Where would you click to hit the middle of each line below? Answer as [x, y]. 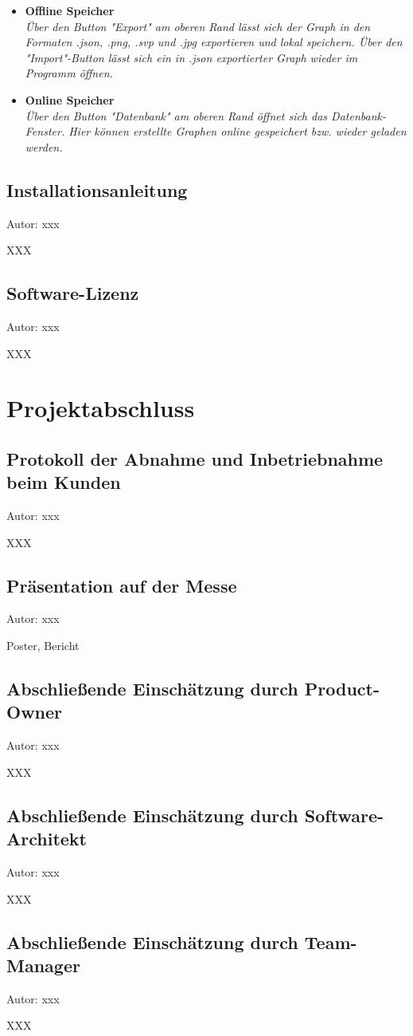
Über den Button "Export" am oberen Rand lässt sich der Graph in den [198, 26]
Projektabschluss [101, 408]
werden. [44, 146]
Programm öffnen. [69, 73]
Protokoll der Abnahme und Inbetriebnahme [195, 458]
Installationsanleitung [97, 189]
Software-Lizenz [73, 293]
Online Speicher [70, 99]
